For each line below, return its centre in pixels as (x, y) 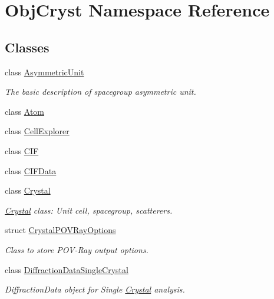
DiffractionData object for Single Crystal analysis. (95, 289)
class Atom (25, 111)
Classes (27, 47)
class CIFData (31, 170)
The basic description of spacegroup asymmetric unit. (100, 92)
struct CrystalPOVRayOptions (60, 230)
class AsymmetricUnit (44, 72)
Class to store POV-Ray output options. (77, 249)
